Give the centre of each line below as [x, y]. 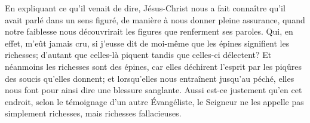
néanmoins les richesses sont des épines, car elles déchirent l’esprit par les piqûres [153, 66]
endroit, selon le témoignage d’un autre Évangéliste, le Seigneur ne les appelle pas [154, 101]
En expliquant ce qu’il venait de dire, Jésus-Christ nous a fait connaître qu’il [145, 8]
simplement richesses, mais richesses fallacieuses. [93, 113]
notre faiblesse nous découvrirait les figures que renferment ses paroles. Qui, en [149, 31]
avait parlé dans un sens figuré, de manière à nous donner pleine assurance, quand [155, 19]
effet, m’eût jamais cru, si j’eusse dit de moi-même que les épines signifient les [147, 43]
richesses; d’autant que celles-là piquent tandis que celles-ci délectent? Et [138, 55]
